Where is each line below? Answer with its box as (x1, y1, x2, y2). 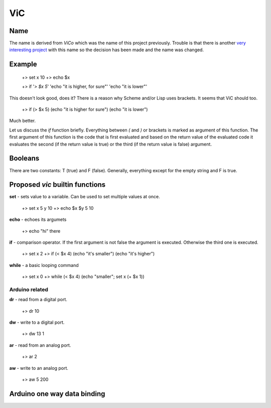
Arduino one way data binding (9, 389, 105, 398)
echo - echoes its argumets (9, 216, 67, 223)
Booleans (9, 154, 40, 163)
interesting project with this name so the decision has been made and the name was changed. (9, 47, 204, 53)
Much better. (9, 118, 36, 124)
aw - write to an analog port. (9, 365, 69, 371)
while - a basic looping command (9, 262, 79, 268)
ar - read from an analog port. (9, 342, 71, 348)
